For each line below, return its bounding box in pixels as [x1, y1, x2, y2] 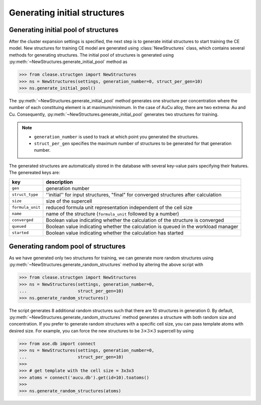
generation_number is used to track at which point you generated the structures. [34, 134, 199, 140]
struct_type [12, 192, 38, 197]
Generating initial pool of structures [9, 26, 119, 34]
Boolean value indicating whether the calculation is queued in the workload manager [46, 223, 239, 230]
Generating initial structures [9, 7, 125, 18]
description [46, 178, 73, 185]
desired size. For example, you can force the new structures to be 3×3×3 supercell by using [9, 327, 194, 334]
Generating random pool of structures [9, 242, 126, 250]
